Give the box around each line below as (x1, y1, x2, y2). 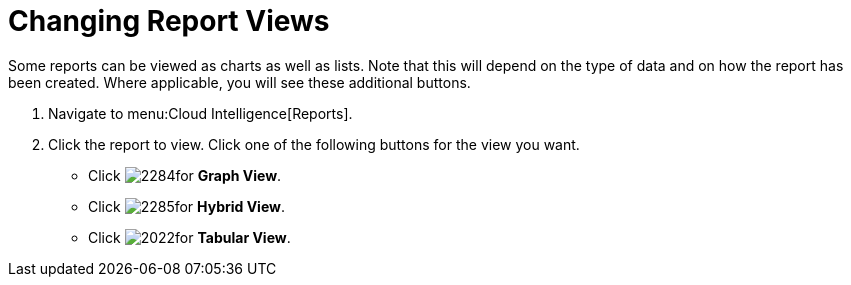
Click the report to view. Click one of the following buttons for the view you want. (48, 135, 580, 153)
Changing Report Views (8, 4, 330, 38)
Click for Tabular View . (88, 228, 291, 246)
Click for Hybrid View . (88, 197, 285, 215)
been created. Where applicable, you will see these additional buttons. (8, 73, 471, 91)
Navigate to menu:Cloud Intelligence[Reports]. (48, 104, 353, 122)
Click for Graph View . (88, 166, 282, 184)
